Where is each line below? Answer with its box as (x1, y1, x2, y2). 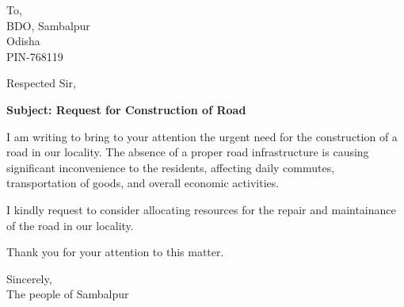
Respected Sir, (6, 75, 76, 91)
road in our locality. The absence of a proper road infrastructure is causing (6, 144, 369, 160)
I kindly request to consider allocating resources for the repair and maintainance (6, 201, 396, 217)
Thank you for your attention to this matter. (6, 244, 224, 260)
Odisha (6, 33, 40, 49)
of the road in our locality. (6, 217, 134, 233)
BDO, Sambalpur (6, 17, 90, 33)
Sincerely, (6, 270, 52, 286)
